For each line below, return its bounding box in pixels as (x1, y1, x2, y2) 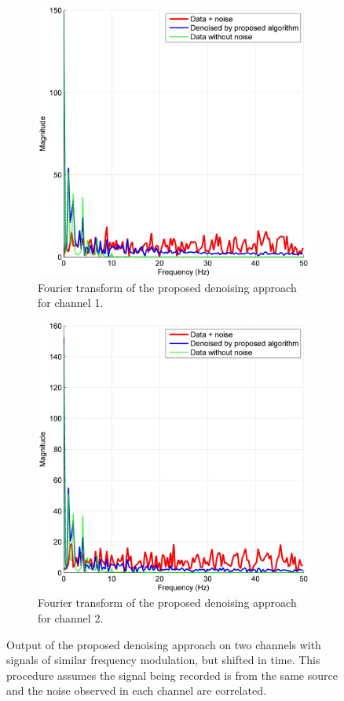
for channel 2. (38, 609, 104, 626)
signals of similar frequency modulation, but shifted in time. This (6, 652, 320, 668)
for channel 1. (38, 294, 104, 311)
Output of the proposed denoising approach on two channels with (6, 636, 321, 652)
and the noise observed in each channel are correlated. (6, 682, 266, 699)
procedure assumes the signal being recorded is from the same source (6, 666, 338, 683)
